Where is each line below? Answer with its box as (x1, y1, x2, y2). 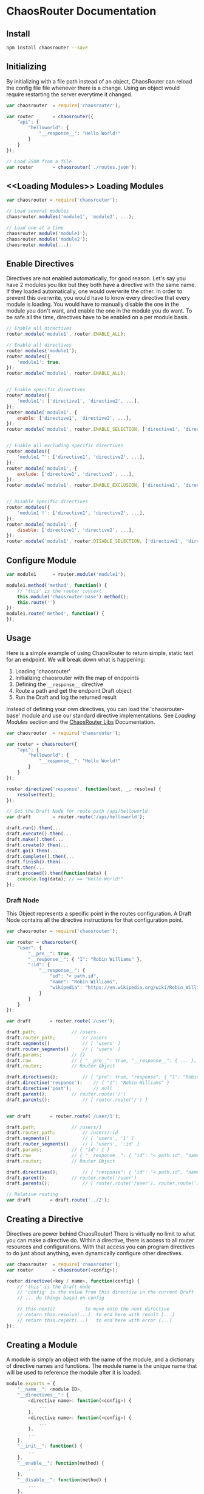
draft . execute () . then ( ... (6, 830, 72, 837)
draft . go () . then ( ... (6, 848, 59, 854)
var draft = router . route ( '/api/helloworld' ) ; (6, 814, 146, 820)
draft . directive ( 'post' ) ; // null (6, 1086, 113, 1092)
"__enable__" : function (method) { (17, 1460, 104, 1466)
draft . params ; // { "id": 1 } (6, 1147, 110, 1153)
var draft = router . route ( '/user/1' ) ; (6, 1113, 121, 1119)
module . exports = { (6, 1381, 56, 1387)
